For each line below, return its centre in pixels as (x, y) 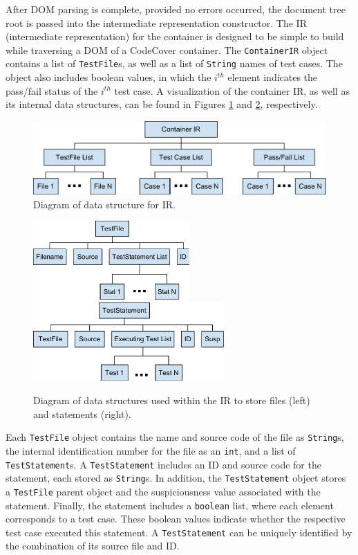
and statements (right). (82, 413)
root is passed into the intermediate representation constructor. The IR (156, 22)
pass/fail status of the (52, 90)
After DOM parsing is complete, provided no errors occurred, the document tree (176, 9)
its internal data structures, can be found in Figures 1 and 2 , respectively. (162, 104)
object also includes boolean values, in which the (109, 77)
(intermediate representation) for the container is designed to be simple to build (175, 36)
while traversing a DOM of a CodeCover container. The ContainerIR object (167, 49)
